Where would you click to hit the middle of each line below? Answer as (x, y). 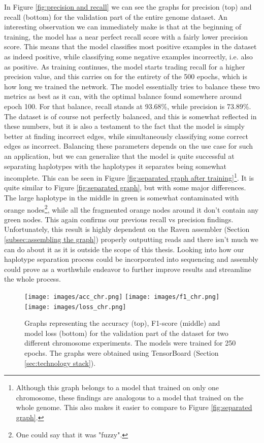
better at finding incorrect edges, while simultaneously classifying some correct (126, 136)
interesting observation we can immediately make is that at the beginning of (123, 27)
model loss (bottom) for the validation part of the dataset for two (126, 333)
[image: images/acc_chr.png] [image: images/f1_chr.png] (122, 297)
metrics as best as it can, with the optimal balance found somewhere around (123, 96)
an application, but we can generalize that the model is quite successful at (119, 156)
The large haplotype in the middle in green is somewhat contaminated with (122, 197)
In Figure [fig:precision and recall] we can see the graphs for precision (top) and (128, 7)
